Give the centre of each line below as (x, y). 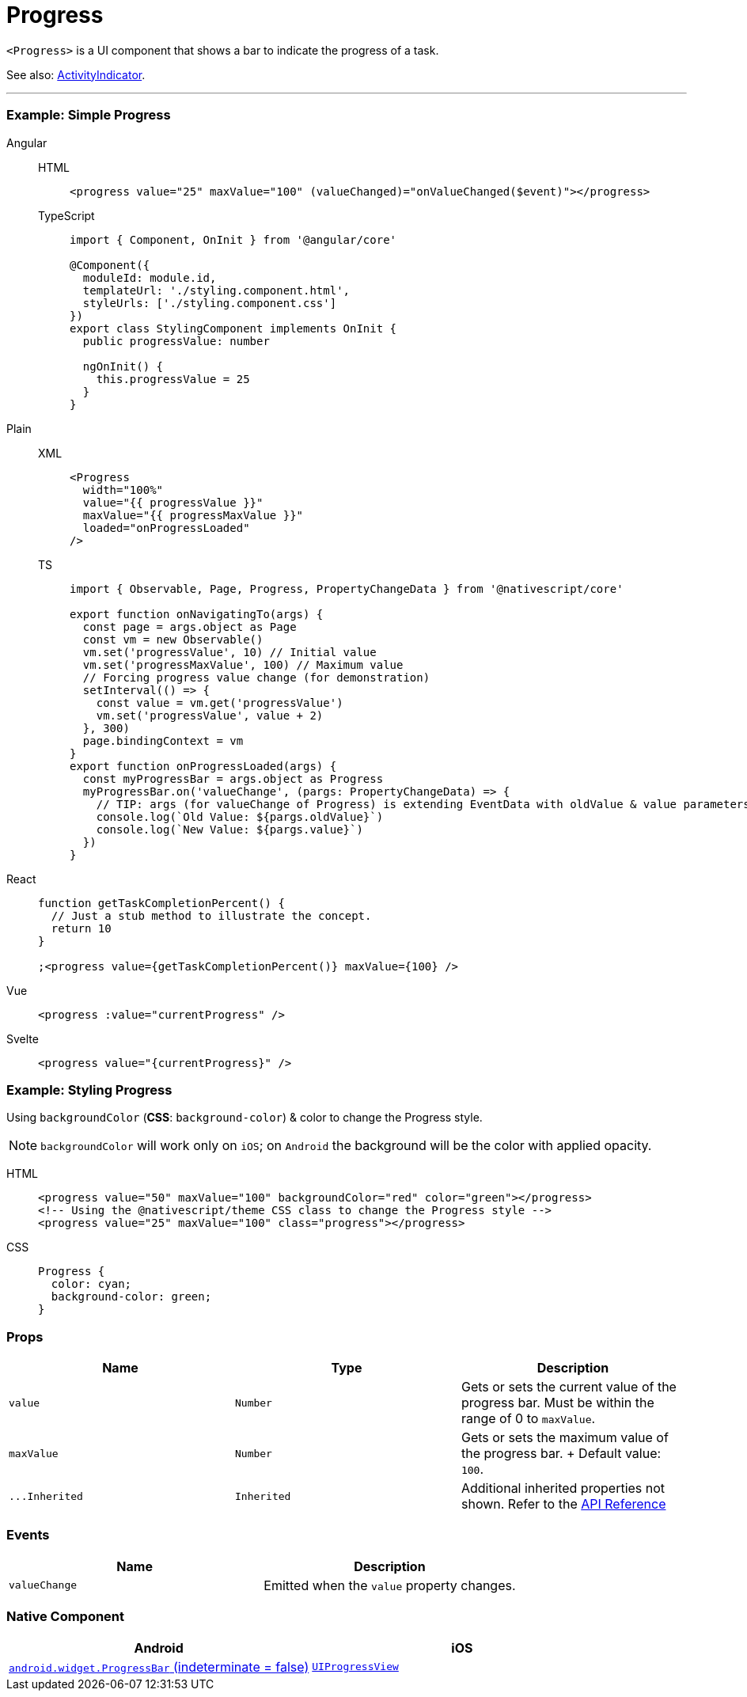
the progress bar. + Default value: (561, 1453)
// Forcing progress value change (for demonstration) (256, 677)
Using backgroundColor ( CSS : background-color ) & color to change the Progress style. (245, 1118)
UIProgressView (355, 1667)
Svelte (23, 1038)
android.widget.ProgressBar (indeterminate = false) (159, 1667)
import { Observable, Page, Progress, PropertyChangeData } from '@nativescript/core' (347, 588)
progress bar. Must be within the (557, 1403)
